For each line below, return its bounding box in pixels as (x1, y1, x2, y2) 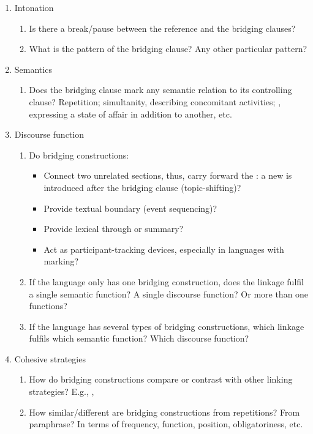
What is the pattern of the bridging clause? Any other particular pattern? (29, 42, 307, 55)
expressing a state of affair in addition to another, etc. (29, 107, 232, 120)
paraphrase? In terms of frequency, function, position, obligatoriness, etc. (29, 417, 303, 430)
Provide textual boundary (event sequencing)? (43, 201, 217, 214)
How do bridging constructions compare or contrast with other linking (29, 373, 293, 386)
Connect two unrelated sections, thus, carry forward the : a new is (43, 169, 292, 182)
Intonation (14, 1, 54, 13)
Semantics (14, 62, 52, 75)
